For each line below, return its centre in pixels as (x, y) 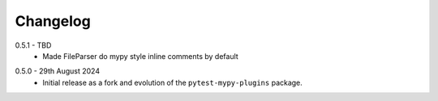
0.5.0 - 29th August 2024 (58, 71)
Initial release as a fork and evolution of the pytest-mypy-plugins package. (173, 82)
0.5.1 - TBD (33, 45)
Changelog (53, 21)
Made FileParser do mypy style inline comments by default (140, 56)
